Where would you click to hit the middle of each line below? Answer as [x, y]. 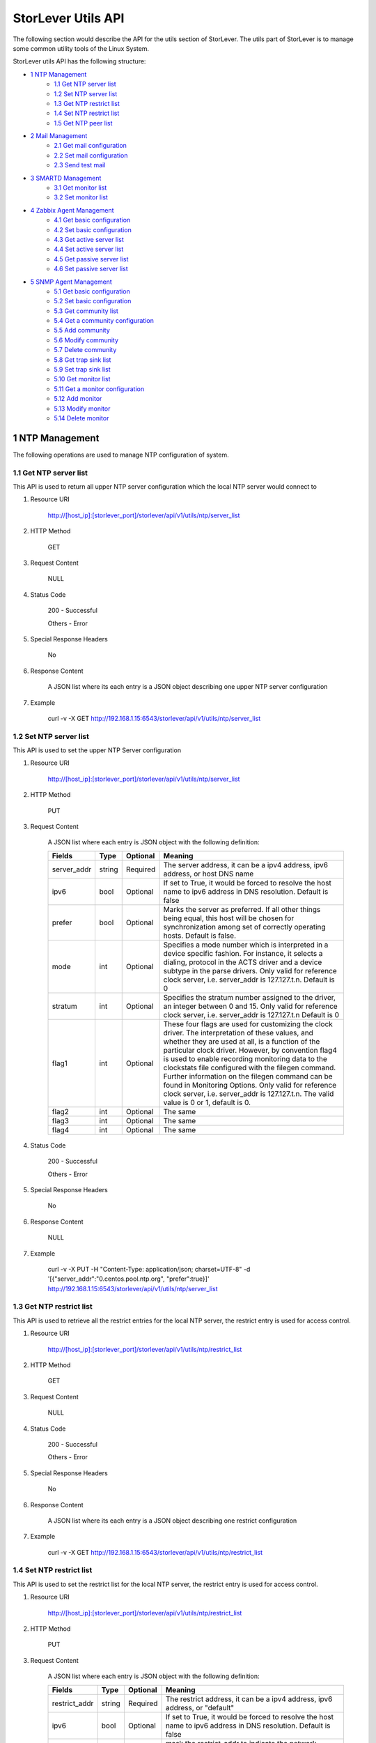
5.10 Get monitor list [82, 379]
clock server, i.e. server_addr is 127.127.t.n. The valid [249, 1093]
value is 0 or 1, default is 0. [207, 1102]
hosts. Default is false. [200, 936]
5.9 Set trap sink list [82, 370]
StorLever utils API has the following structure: [79, 61]
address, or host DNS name [209, 874]
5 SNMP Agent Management [71, 282]
